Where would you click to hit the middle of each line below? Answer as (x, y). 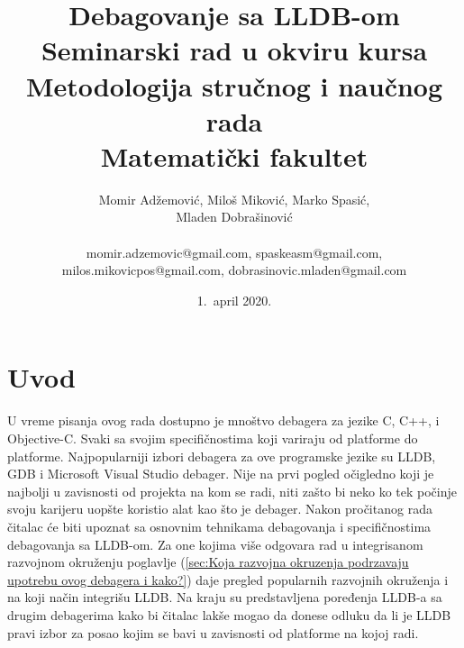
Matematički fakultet (234, 155)
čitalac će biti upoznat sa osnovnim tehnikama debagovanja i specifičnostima (219, 526)
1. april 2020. (234, 300)
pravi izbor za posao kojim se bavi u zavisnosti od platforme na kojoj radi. (213, 632)
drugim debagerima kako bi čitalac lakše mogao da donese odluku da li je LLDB (229, 614)
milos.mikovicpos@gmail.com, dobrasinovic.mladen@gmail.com (234, 270)
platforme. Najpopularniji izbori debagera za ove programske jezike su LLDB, (222, 456)
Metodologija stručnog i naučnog (234, 85)
